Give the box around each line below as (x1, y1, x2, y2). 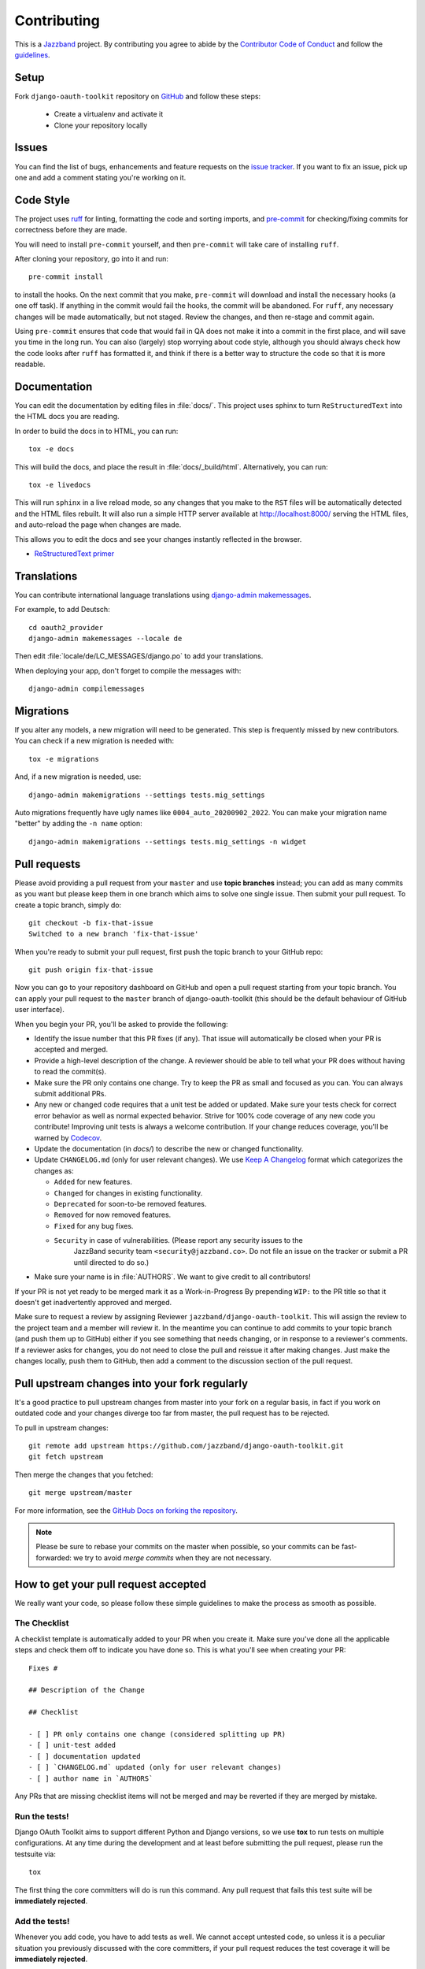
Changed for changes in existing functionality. (54, 1188, 203, 1197)
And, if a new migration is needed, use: (14, 772, 142, 781)
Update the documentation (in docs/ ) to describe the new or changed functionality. (34, 1144, 304, 1153)
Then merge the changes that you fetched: (14, 1470, 153, 1479)
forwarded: (35, 1552, 72, 1563)
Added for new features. (54, 1177, 133, 1187)
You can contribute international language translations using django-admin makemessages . (14, 590, 312, 599)
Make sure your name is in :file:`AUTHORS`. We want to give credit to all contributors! (34, 1272, 311, 1281)
